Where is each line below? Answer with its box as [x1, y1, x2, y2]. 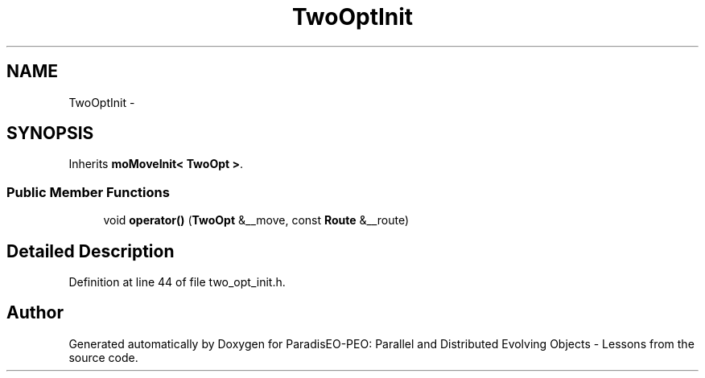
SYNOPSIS [6, 123, 94, 144]
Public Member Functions [6, 183, 170, 200]
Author [6, 302, 64, 323]
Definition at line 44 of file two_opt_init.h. [68, 275, 286, 290]
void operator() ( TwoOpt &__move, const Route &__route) [103, 213, 410, 228]
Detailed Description [6, 240, 175, 261]
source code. [68, 350, 138, 364]
